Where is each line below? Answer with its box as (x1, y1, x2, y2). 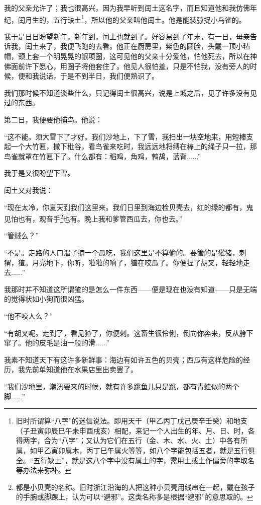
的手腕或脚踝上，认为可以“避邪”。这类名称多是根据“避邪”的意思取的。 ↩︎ (16, 491, 253, 502)
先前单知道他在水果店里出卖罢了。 (25, 364, 138, 375)
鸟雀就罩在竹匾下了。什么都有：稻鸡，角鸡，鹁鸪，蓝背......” (4, 151, 201, 161)
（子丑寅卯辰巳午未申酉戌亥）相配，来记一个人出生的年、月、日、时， (16, 425, 248, 436)
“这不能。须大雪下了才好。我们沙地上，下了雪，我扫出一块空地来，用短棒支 (4, 131, 253, 141)
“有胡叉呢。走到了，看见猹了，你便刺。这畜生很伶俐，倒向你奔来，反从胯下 (4, 327, 253, 338)
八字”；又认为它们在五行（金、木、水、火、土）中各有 (61, 435, 241, 446)
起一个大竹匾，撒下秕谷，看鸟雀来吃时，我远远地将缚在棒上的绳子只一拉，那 (4, 141, 257, 152)
